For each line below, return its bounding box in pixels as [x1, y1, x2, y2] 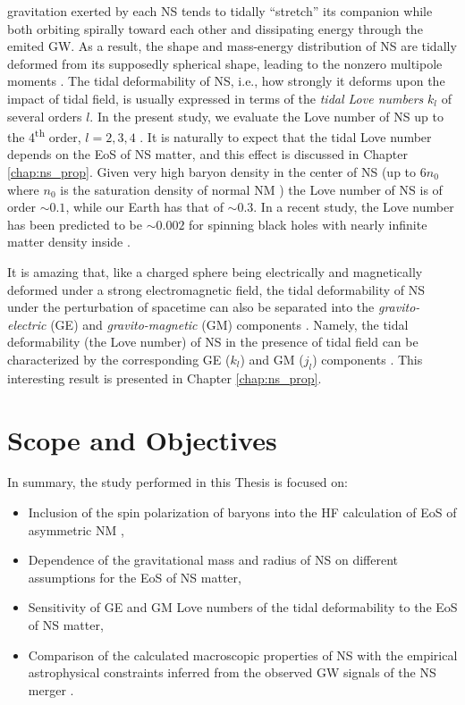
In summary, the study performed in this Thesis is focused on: [7, 473, 348, 491]
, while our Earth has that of [65, 197, 224, 216]
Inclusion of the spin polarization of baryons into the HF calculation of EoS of [28, 503, 457, 522]
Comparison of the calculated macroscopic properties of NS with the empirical [28, 645, 458, 664]
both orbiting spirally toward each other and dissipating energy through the [7, 19, 423, 38]
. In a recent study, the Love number [253, 197, 454, 216]
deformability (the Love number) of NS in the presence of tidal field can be [7, 332, 418, 351]
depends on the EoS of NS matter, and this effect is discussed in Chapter [7, 145, 408, 164]
